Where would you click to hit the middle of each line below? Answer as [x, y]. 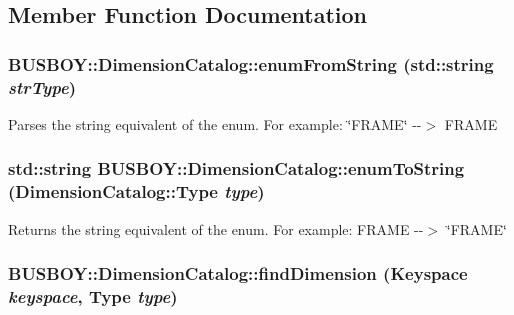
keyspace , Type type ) [93, 296]
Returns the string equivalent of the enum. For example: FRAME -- [216, 228]
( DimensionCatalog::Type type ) [136, 191]
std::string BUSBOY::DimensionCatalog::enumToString [236, 168]
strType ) [42, 86]
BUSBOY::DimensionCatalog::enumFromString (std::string [251, 63]
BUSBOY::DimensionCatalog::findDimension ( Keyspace [238, 273]
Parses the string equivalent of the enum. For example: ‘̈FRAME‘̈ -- [215, 123]
